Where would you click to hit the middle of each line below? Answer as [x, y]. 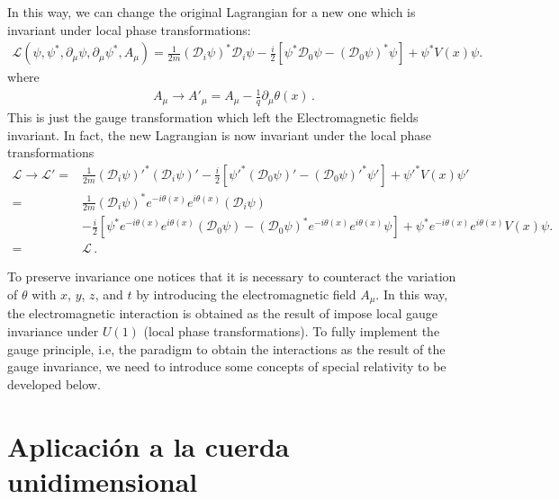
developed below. [54, 383]
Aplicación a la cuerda [149, 446]
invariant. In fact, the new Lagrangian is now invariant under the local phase [220, 134]
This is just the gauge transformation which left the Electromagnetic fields [213, 117]
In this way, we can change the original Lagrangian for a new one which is [212, 12]
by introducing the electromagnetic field [246, 294]
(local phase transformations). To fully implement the [292, 331]
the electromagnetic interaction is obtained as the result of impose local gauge [222, 313]
